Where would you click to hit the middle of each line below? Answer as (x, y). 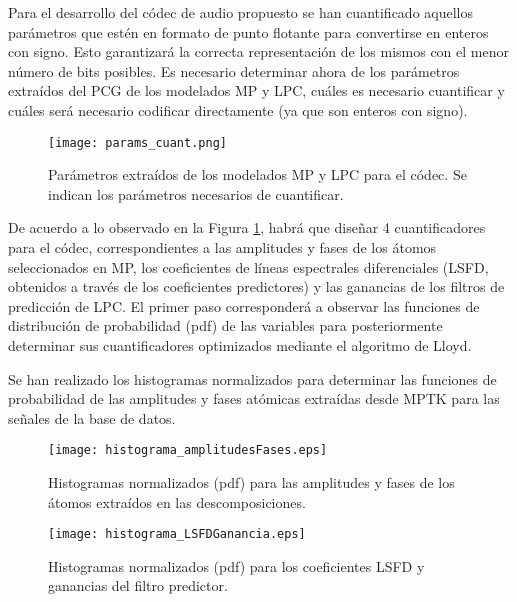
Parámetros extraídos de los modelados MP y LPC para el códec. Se (257, 174)
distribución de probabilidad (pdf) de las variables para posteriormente (225, 325)
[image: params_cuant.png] (137, 142)
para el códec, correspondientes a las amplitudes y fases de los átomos (222, 247)
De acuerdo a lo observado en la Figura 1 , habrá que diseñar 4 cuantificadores (247, 227)
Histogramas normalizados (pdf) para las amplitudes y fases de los (251, 482)
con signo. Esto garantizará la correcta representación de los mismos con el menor (258, 51)
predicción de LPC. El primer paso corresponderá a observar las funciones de (244, 305)
